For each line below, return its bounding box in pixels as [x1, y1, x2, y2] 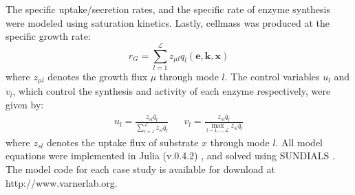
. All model [275, 135, 323, 149]
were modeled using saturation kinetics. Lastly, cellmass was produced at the [6, 15, 330, 30]
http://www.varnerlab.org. [6, 175, 118, 190]
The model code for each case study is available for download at [6, 162, 275, 176]
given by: [6, 97, 44, 111]
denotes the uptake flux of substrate [46, 135, 199, 149]
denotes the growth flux [47, 69, 148, 83]
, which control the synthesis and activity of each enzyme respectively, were [12, 84, 331, 98]
